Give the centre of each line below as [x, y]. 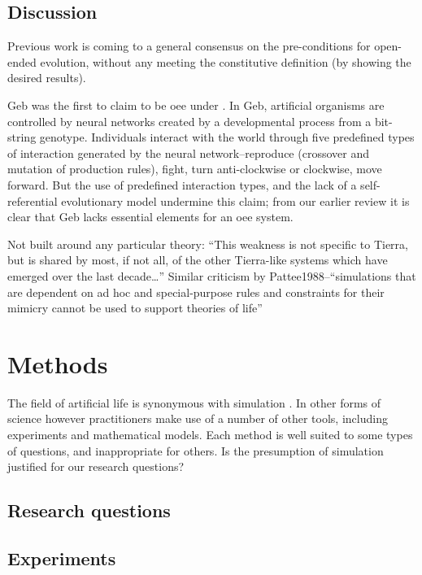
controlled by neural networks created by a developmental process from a [189, 121]
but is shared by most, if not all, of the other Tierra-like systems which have [198, 260]
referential [33, 200]
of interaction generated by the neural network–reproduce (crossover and [188, 152]
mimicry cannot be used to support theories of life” [135, 308]
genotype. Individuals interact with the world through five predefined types [227, 137]
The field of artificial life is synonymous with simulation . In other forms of [194, 402]
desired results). [47, 78]
